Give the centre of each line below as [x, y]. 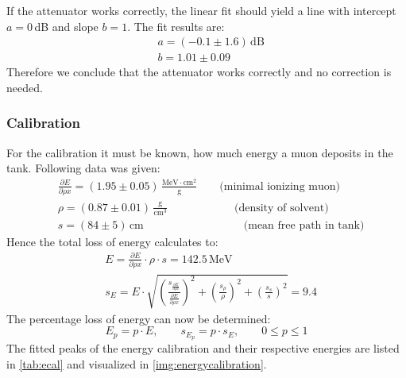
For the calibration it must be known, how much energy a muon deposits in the [200, 152]
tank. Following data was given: [83, 168]
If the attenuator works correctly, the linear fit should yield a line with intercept [201, 10]
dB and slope [66, 26]
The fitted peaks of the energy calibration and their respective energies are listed [203, 348]
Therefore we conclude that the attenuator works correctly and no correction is [199, 72]
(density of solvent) [281, 208]
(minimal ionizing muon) [280, 186]
